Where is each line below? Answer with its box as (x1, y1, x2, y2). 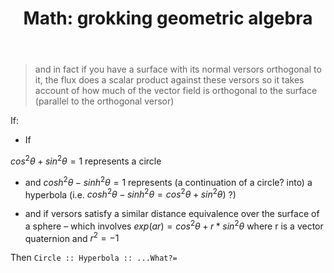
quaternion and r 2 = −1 (24, 230, 120, 244)
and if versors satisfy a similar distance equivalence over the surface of (24, 208, 320, 220)
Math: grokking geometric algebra (23, 7, 313, 30)
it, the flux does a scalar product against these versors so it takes (34, 74, 305, 86)
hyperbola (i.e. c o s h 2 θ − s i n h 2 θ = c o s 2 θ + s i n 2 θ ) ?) (24, 187, 237, 201)
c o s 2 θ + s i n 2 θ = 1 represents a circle (10, 153, 162, 167)
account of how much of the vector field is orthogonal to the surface (34, 85, 318, 97)
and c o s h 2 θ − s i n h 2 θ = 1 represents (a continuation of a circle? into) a (24, 174, 313, 188)
